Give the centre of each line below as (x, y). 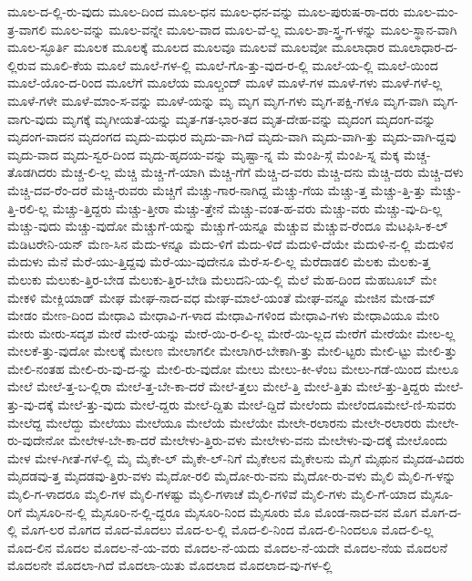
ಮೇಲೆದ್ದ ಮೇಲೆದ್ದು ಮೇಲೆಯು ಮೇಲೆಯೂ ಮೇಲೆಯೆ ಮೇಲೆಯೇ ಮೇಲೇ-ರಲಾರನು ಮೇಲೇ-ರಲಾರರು (215, 422)
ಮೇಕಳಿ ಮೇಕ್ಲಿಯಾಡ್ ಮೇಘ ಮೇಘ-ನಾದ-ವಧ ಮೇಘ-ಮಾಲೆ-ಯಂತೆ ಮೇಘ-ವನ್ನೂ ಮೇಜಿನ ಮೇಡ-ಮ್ (221, 297)
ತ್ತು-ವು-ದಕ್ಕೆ (31, 405)
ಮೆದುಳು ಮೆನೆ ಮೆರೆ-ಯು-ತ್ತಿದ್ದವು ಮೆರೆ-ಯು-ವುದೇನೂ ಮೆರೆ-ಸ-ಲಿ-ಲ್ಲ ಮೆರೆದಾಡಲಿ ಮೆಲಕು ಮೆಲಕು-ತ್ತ (219, 261)
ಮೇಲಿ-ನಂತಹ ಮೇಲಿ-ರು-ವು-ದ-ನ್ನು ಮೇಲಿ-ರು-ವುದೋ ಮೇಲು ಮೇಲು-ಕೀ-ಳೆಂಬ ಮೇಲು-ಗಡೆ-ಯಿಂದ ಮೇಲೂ (233, 368)
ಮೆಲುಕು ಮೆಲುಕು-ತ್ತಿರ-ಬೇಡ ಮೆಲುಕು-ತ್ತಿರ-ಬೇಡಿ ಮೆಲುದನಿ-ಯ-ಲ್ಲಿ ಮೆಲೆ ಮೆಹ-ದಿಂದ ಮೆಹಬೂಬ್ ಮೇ (222, 279)
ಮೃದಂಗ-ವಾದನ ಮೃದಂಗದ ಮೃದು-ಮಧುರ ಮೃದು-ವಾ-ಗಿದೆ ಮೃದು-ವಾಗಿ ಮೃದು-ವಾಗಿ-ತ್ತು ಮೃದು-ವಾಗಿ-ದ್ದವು (232, 136)
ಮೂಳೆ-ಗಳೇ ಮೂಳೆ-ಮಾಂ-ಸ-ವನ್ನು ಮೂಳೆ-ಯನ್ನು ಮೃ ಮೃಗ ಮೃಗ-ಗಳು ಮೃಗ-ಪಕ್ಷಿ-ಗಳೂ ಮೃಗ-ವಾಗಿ (218, 100)
